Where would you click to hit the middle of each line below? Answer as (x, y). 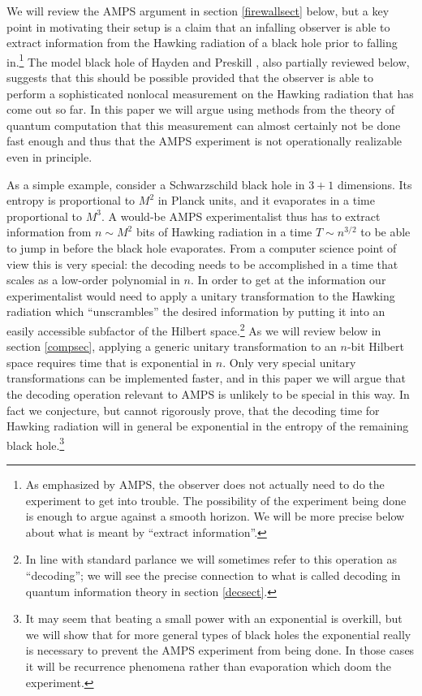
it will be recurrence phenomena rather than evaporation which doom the (208, 666)
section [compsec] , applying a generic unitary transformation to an (172, 346)
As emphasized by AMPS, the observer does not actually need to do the (205, 484)
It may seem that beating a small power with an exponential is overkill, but (214, 618)
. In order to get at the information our (288, 280)
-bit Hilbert (375, 346)
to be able (385, 232)
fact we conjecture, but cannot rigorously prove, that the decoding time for (193, 410)
